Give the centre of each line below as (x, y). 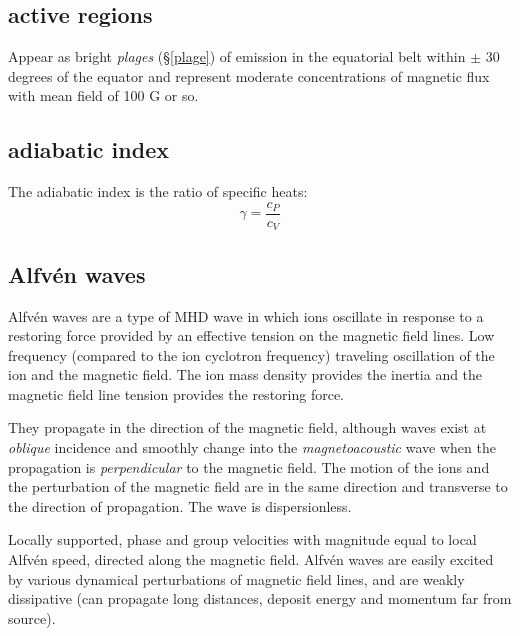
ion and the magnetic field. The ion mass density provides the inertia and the (245, 374)
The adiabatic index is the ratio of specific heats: (158, 191)
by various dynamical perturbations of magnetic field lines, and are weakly (236, 578)
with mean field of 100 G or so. (103, 95)
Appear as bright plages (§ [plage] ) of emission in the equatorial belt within (237, 56)
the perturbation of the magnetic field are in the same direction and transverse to (258, 486)
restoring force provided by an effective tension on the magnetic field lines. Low (251, 335)
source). (32, 617)
